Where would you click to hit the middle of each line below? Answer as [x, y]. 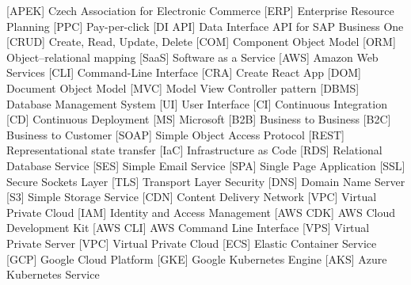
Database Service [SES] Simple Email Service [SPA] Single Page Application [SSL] [206, 165]
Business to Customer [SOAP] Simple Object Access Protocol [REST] [175, 134]
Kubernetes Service [53, 274]
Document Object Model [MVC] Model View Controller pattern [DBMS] [183, 87]
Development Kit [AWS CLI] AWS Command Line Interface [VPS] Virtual [188, 228]
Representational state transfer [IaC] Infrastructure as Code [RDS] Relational [194, 150]
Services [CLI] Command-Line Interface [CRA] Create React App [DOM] [184, 72]
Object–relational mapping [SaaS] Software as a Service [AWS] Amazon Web [192, 57]
